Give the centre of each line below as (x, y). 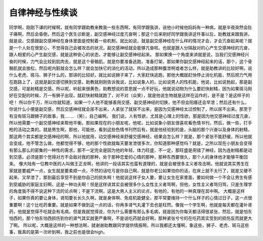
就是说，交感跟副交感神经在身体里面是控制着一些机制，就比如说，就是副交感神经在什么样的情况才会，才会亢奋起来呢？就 (131, 41)
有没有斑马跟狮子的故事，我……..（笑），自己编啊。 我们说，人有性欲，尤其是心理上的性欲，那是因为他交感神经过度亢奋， (131, 116)
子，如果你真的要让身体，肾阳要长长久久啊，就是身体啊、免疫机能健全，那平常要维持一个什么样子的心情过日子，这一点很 (131, 198)
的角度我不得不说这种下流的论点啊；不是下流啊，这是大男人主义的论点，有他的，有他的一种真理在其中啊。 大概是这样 (127, 191)
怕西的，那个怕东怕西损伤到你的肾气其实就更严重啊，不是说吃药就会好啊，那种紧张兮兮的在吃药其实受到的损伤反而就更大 (131, 218)
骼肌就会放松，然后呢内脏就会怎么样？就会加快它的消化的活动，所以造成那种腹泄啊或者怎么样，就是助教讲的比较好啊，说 (131, 68)
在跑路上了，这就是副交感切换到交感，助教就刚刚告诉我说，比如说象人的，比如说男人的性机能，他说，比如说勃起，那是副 (131, 82)
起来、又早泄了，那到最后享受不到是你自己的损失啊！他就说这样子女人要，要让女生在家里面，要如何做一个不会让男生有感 (131, 178)
